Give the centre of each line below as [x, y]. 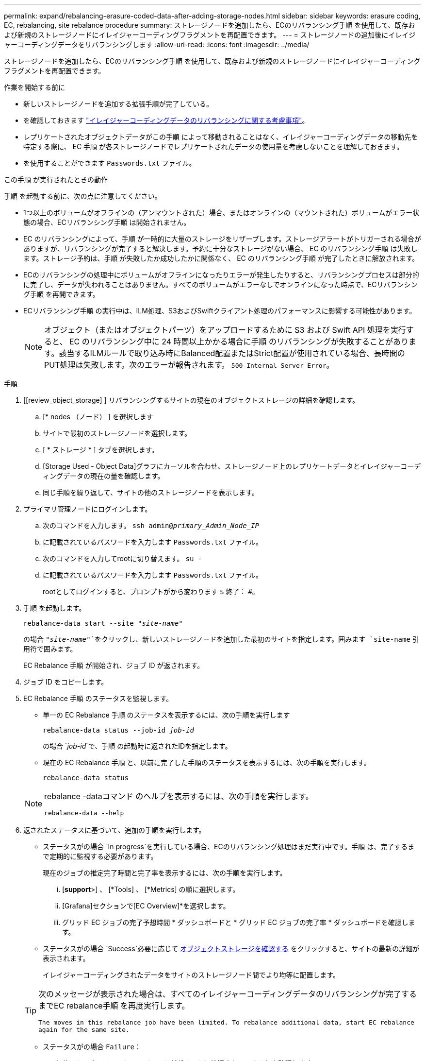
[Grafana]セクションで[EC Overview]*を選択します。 [146, 906]
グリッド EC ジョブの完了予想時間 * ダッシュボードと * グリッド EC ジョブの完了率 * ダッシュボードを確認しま [239, 922]
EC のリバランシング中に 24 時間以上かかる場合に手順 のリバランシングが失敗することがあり [239, 342]
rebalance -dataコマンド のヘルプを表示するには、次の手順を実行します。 [179, 796]
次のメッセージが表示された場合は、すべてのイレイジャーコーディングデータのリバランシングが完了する [228, 994]
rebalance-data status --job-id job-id [118, 730]
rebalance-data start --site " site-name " [103, 623]
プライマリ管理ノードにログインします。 [88, 509]
